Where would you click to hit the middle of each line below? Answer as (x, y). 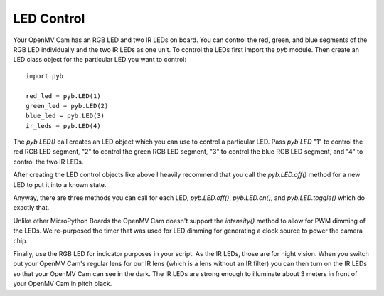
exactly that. (31, 208)
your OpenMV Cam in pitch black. (63, 284)
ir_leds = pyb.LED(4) (63, 126)
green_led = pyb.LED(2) (67, 106)
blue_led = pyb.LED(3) (65, 116)
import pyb (45, 76)
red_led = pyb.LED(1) (63, 96)
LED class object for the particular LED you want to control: (100, 60)
